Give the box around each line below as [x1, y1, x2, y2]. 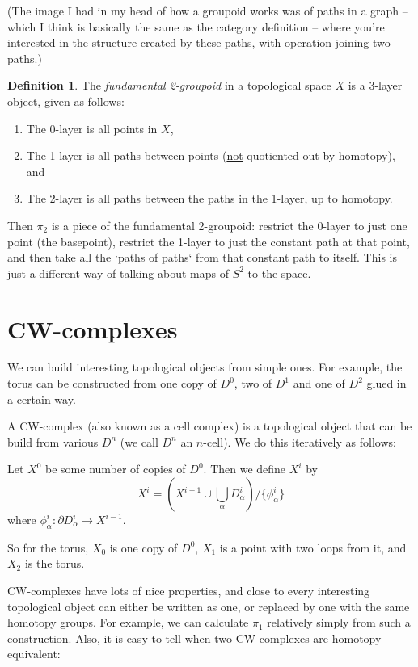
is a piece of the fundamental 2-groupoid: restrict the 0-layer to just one [51, 216, 407, 233]
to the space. [247, 264, 311, 281]
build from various [7, 433, 99, 450]
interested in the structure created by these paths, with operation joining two [7, 34, 391, 51]
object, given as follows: [7, 92, 125, 109]
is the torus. [24, 555, 85, 572]
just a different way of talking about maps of [7, 264, 229, 281]
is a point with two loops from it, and [219, 539, 407, 556]
